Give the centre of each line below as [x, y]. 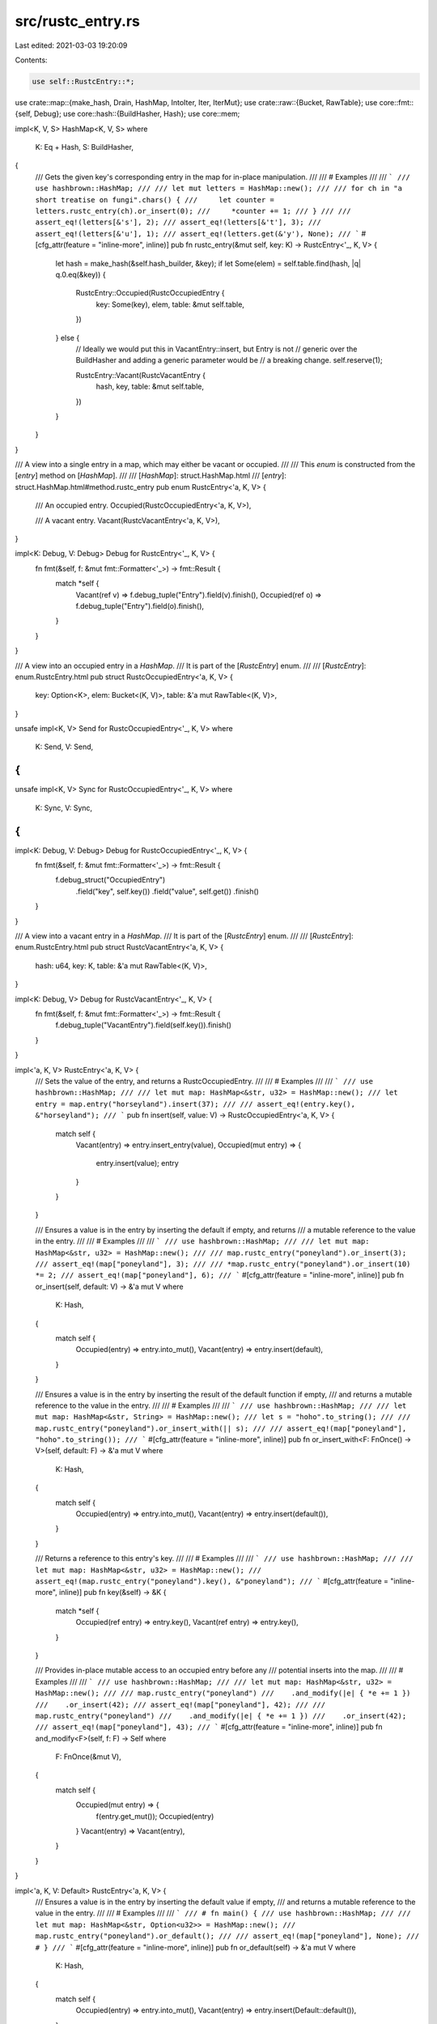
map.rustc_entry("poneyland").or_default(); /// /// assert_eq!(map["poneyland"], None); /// [227, 1936]
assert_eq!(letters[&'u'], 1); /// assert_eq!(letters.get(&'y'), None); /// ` [197, 234]
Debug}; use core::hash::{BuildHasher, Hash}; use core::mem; [137, 114]
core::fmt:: [397, 102]
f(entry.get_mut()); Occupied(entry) [155, 1816]
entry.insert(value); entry [138, 1163]
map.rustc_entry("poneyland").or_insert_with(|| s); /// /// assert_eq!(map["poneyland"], [221, 1428]
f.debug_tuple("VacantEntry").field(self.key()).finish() [144, 1025]
